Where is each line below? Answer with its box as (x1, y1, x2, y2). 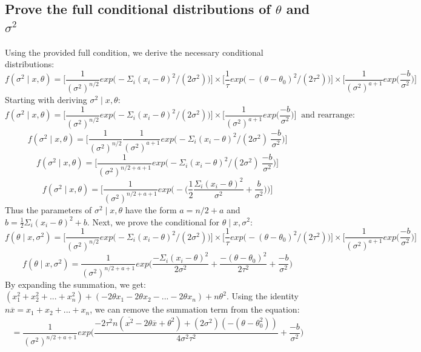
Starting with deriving (5, 93, 87, 106)
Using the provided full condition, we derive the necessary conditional (5, 45, 264, 58)
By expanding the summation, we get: (5, 277, 146, 290)
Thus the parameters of (5, 203, 92, 216)
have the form (125, 203, 177, 216)
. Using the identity (226, 290, 299, 302)
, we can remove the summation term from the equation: (90, 303, 300, 316)
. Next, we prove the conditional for (87, 215, 220, 228)
